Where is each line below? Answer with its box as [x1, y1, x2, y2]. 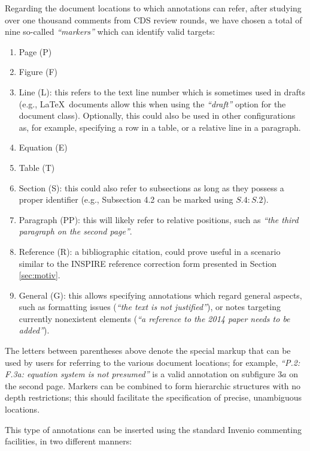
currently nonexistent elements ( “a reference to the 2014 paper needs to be [19, 312, 290, 324]
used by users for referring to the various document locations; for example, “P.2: [5, 356, 300, 368]
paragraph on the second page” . [19, 225, 132, 237]
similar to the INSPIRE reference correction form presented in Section [19, 257, 277, 269]
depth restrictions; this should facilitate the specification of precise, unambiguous [5, 391, 302, 404]
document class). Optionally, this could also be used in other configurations [19, 109, 296, 122]
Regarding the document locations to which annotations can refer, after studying [5, 2, 302, 14]
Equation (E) [19, 141, 68, 154]
